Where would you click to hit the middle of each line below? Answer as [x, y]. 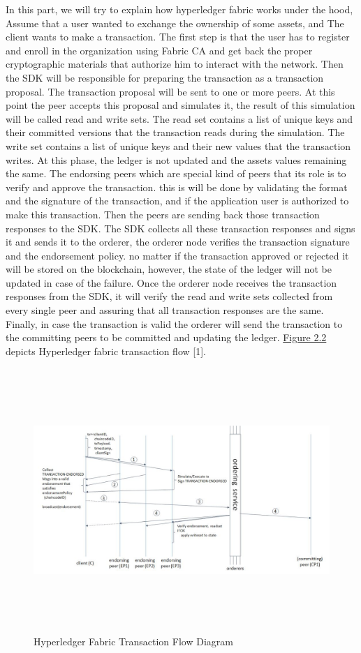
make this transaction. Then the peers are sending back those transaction [163, 214]
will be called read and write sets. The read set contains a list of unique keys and [179, 118]
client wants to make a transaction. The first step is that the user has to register [178, 37]
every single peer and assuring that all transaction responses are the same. [165, 310]
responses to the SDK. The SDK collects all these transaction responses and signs [180, 228]
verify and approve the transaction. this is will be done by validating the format [177, 187]
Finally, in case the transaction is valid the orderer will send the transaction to [174, 323]
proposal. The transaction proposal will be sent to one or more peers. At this [170, 91]
